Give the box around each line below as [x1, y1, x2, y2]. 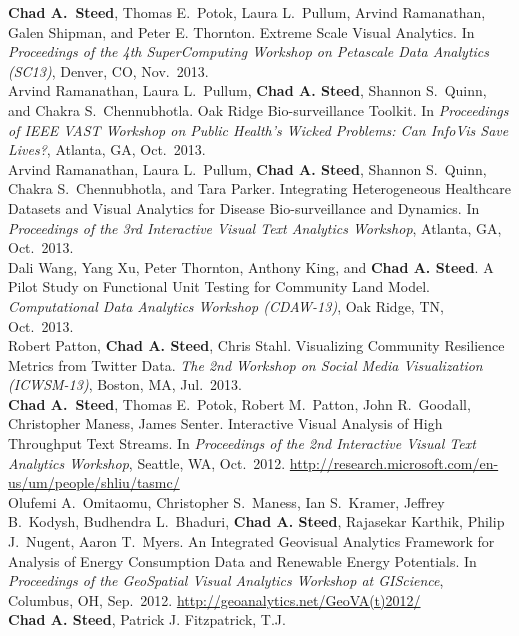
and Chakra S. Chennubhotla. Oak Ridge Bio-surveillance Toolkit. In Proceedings [8, 99, 509, 120]
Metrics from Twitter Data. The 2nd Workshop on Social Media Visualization [8, 354, 483, 375]
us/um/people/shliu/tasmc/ [8, 472, 180, 493]
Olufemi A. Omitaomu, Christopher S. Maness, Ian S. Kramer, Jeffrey [8, 491, 445, 512]
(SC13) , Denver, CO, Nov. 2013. [8, 60, 209, 81]
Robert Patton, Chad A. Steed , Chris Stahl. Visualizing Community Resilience [8, 335, 505, 356]
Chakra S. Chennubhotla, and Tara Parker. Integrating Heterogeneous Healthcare [8, 178, 512, 199]
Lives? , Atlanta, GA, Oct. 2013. [8, 139, 206, 160]
